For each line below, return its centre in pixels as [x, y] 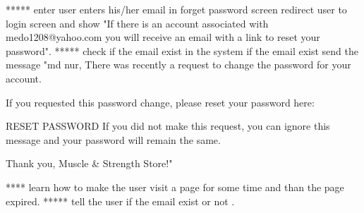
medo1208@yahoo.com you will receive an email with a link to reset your [163, 37]
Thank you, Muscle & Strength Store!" [89, 163]
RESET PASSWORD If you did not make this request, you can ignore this [168, 126]
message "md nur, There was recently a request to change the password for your [178, 65]
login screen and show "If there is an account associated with [137, 23]
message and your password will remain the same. [113, 139]
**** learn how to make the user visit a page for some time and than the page [175, 187]
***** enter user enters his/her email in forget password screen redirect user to [176, 9]
